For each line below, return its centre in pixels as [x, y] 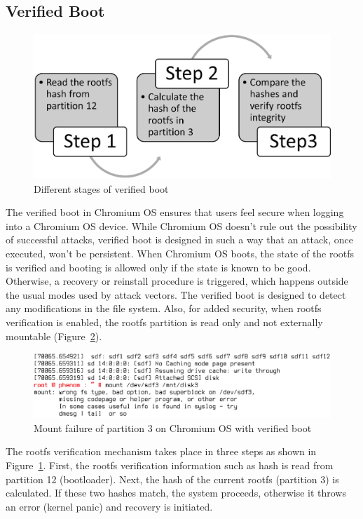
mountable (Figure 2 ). [54, 336]
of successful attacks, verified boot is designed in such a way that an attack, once [179, 240]
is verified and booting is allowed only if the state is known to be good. [158, 267]
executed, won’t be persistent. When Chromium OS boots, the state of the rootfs [180, 253]
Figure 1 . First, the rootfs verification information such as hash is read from [170, 465]
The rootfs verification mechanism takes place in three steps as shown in [161, 451]
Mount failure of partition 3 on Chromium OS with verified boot [173, 427]
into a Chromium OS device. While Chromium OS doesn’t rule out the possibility [181, 225]
